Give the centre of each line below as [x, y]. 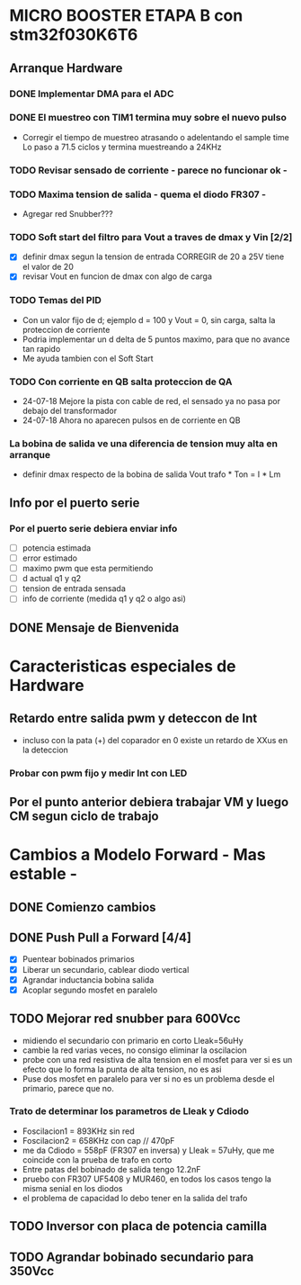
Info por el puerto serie [75, 503]
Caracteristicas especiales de [123, 666]
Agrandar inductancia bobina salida [88, 979]
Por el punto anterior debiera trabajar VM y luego [149, 802]
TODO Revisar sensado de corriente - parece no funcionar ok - [148, 170]
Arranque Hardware [66, 68]
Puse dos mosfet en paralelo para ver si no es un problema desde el [149, 1078]
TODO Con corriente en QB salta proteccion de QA [121, 382]
